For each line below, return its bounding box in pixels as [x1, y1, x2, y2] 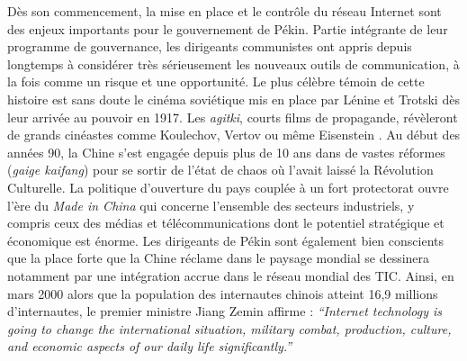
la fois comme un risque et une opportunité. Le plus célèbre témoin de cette [7, 72, 425, 91]
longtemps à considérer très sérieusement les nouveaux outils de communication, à [7, 54, 460, 73]
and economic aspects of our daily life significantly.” [7, 337, 292, 356]
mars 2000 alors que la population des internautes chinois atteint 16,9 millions [7, 284, 438, 302]
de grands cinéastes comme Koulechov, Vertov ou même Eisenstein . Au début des [7, 125, 461, 144]
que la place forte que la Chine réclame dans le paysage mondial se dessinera [7, 248, 430, 267]
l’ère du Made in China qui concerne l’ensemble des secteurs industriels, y [7, 195, 415, 214]
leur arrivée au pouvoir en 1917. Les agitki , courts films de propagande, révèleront [7, 107, 458, 126]
